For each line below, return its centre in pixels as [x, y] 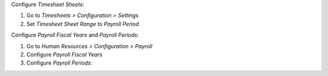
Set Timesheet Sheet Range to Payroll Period [83, 24]
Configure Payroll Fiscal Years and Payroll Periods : [75, 35]
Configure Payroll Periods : [59, 63]
